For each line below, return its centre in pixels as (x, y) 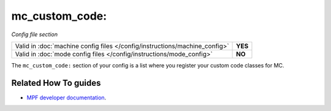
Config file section (35, 34)
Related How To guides (56, 83)
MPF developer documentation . (67, 98)
